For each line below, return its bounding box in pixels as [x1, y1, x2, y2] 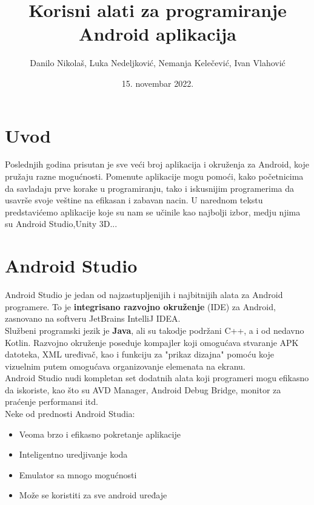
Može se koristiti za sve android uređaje [19, 489, 167, 501]
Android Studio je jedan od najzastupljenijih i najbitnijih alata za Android [5, 288, 283, 301]
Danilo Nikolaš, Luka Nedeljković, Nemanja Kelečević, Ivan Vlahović [30, 56, 286, 69]
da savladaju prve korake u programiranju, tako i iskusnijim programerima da [5, 181, 294, 194]
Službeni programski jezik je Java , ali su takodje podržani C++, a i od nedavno [5, 324, 304, 336]
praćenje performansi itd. [5, 395, 98, 408]
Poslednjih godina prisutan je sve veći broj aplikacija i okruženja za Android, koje [5, 158, 309, 171]
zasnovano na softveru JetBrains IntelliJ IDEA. [5, 312, 181, 325]
